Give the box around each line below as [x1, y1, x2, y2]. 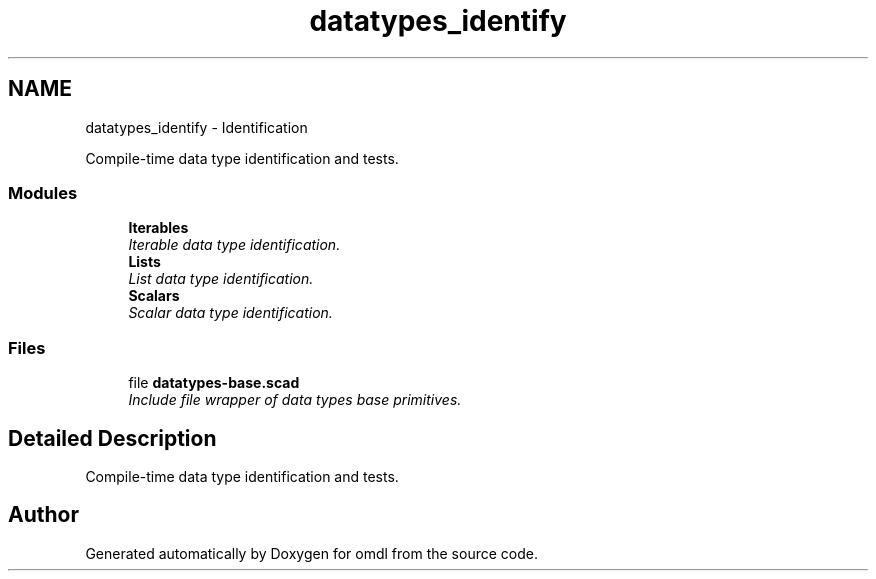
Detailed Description [8, 425, 217, 451]
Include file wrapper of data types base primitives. [128, 391, 462, 409]
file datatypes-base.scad [128, 374, 300, 392]
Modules [8, 182, 78, 203]
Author [8, 502, 79, 528]
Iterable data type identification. [128, 236, 341, 254]
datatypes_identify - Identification [85, 118, 308, 136]
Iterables [128, 219, 189, 237]
